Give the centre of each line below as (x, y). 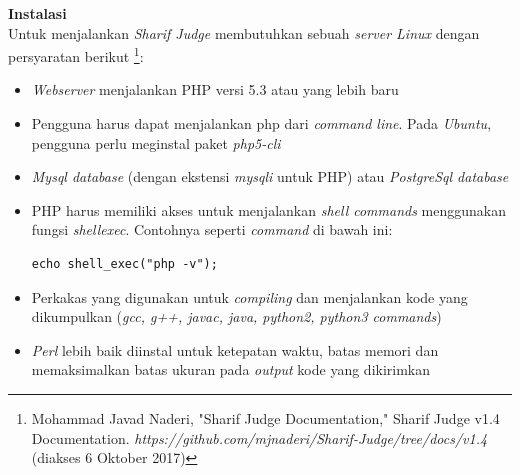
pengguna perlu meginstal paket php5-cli (156, 142)
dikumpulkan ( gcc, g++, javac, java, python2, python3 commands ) (236, 316)
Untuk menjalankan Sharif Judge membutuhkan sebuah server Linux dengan (244, 32)
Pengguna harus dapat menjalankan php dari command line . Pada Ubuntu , (261, 123)
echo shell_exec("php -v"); (124, 264)
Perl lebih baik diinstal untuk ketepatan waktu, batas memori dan (235, 349)
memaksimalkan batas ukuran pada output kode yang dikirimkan (231, 369)
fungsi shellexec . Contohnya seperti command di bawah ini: (212, 229)
